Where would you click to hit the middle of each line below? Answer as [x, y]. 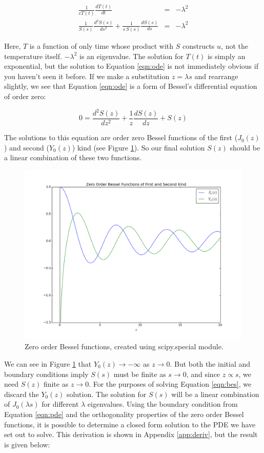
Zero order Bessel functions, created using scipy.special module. [124, 346]
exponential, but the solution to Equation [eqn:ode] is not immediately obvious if [131, 66]
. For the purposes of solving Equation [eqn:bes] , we [170, 384]
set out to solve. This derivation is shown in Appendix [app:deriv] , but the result [131, 434]
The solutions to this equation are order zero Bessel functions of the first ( [121, 137]
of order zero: [25, 96]
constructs [198, 45]
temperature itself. [33, 56]
